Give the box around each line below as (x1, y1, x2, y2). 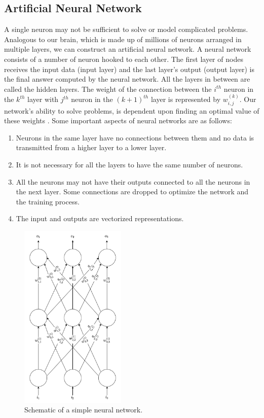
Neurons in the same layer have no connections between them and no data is (16, 132, 254, 143)
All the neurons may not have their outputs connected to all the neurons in (16, 176, 250, 187)
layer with (27, 94, 59, 104)
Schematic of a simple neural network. (24, 404, 143, 415)
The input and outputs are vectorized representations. (16, 213, 184, 224)
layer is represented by (150, 94, 221, 104)
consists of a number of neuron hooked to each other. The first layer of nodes (4, 53, 243, 64)
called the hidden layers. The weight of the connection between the (4, 83, 212, 94)
